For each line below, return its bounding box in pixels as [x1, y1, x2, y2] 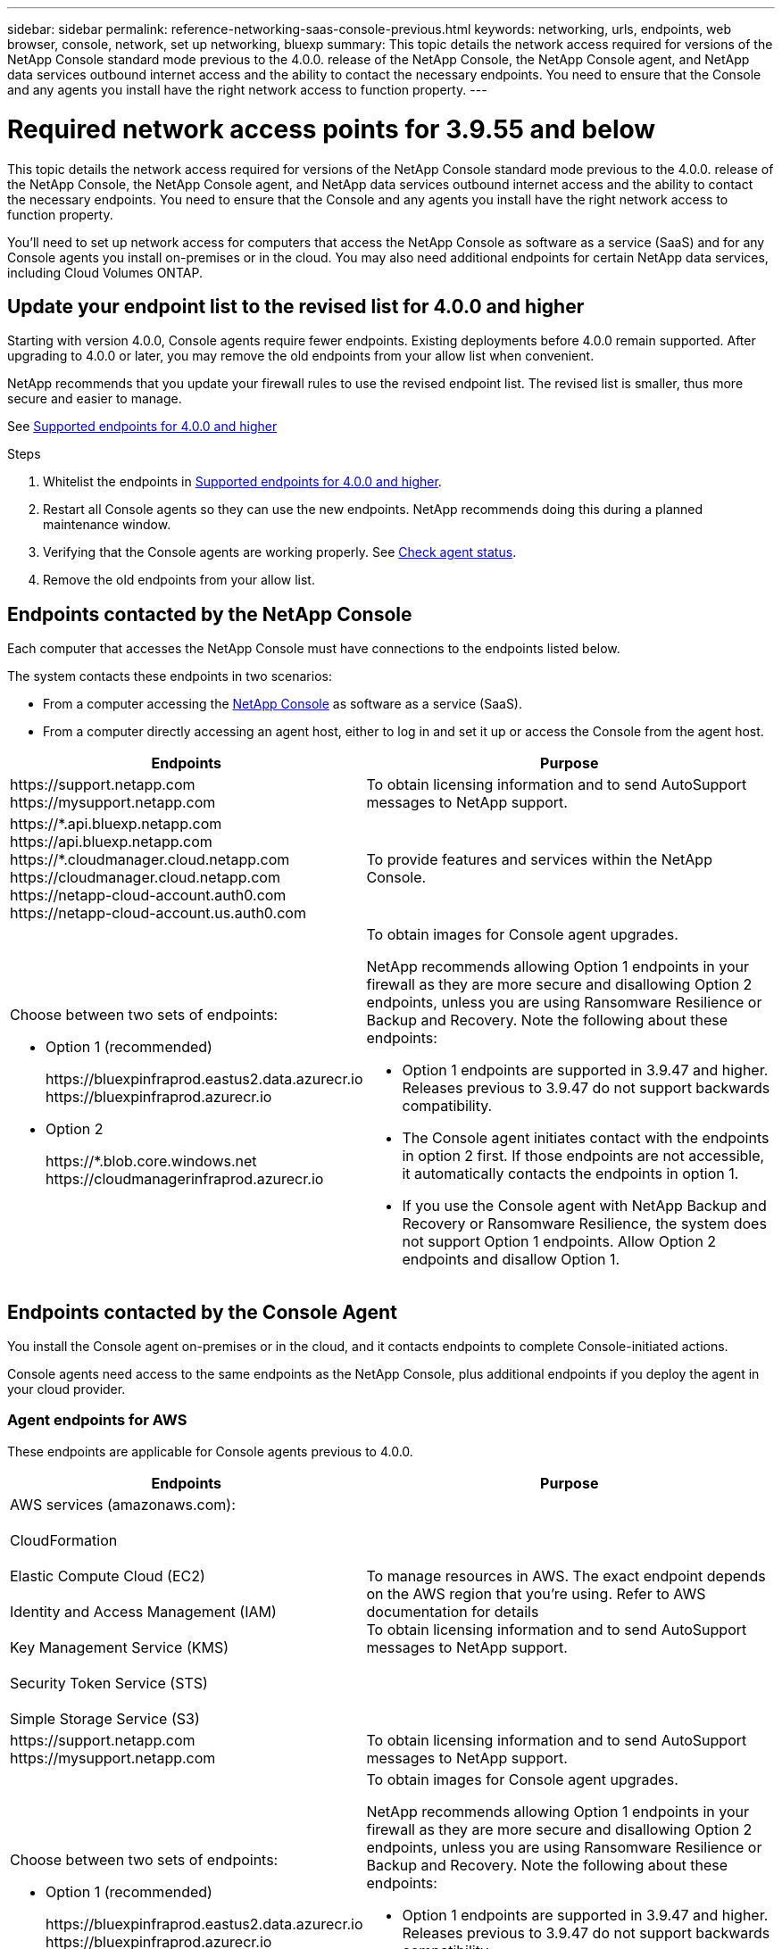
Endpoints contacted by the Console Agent [7, 1300, 397, 1323]
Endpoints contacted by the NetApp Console [7, 602, 412, 626]
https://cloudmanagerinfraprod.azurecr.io [46, 1170, 324, 1189]
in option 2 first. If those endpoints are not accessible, [402, 1147, 765, 1165]
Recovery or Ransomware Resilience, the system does [402, 1215, 767, 1233]
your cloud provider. [7, 1381, 126, 1397]
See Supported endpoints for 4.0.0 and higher [7, 419, 278, 435]
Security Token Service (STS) [10, 1673, 208, 1692]
